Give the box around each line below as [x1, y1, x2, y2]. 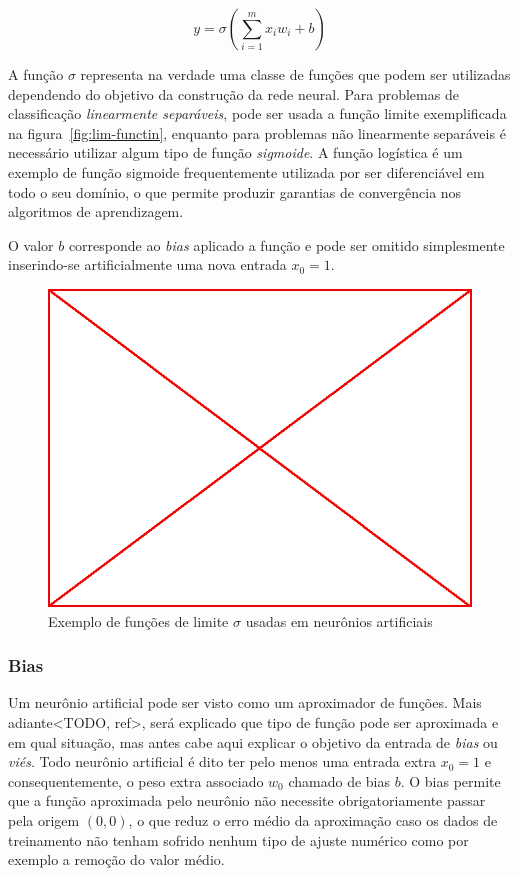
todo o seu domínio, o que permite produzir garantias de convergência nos [8, 181, 462, 202]
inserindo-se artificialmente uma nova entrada [8, 254, 287, 275]
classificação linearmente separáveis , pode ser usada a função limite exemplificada [8, 103, 507, 124]
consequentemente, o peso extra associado [8, 770, 264, 791]
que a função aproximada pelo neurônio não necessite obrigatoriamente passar [8, 790, 486, 811]
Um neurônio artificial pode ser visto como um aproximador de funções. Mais [8, 692, 482, 713]
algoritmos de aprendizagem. [8, 201, 184, 222]
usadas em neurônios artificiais [245, 610, 433, 631]
